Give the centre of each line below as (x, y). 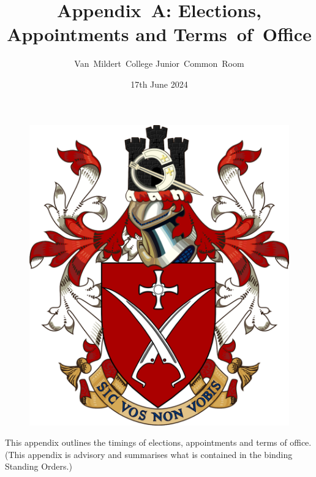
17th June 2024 (159, 84)
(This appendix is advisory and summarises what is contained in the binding (149, 454)
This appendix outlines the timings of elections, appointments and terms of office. (158, 442)
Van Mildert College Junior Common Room (159, 63)
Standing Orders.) (39, 466)
